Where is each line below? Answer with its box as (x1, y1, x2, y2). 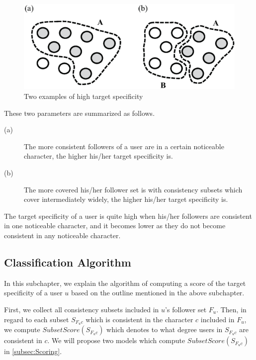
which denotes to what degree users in (106, 324, 223, 335)
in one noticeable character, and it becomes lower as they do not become (4, 220, 226, 231)
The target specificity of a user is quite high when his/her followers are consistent (4, 210, 252, 221)
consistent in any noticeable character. (4, 230, 121, 240)
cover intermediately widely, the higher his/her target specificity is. (24, 194, 228, 204)
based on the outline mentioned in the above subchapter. (71, 287, 245, 298)
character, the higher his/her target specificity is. (24, 151, 173, 161)
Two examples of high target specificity (24, 91, 143, 101)
